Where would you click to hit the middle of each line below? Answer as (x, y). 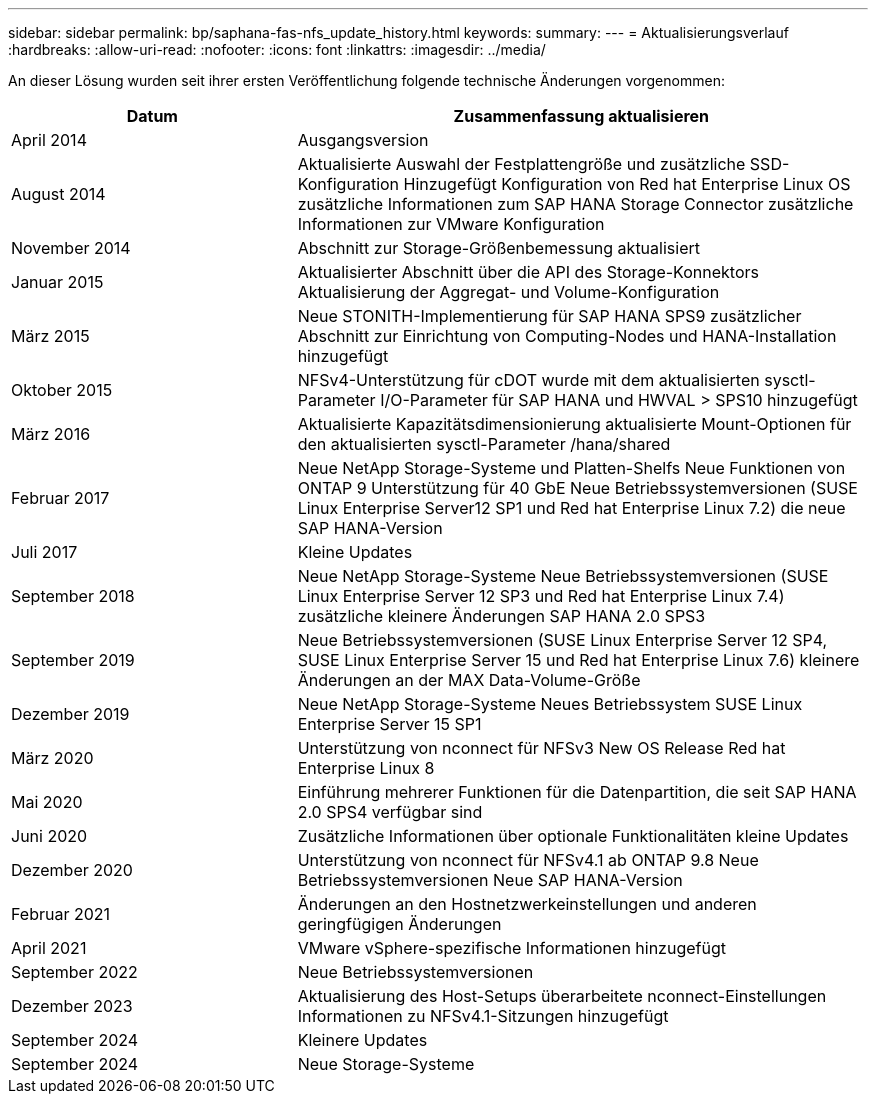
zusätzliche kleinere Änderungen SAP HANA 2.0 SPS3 (501, 616)
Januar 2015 (57, 282)
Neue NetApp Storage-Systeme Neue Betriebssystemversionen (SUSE (563, 576)
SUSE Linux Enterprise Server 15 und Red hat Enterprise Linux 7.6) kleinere (578, 660)
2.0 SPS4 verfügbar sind (390, 812)
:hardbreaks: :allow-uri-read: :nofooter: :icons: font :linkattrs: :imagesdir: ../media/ (277, 49)
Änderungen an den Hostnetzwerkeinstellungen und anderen (527, 904)
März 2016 (51, 434)
